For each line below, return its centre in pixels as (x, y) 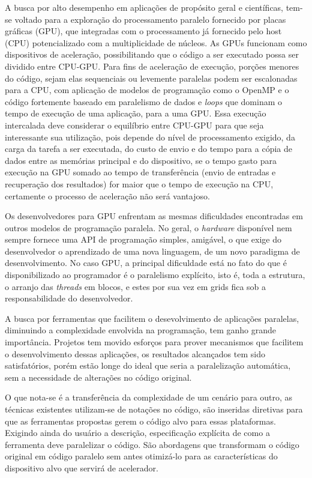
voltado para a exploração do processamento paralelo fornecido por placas (150, 19)
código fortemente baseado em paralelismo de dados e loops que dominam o (143, 101)
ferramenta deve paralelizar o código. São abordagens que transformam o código (152, 444)
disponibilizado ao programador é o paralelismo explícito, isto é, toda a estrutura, (155, 275)
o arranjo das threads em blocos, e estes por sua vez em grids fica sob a (136, 286)
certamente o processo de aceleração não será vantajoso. (107, 195)
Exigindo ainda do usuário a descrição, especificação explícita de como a (137, 433)
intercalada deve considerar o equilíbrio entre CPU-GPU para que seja (134, 125)
